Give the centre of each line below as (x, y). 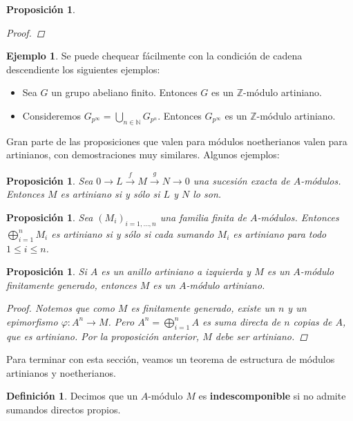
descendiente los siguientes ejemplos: (83, 69)
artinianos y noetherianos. (61, 372)
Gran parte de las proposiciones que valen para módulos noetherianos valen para (177, 141)
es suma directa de (241, 321)
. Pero (121, 321)
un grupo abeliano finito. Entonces (124, 92)
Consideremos (51, 115)
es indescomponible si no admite (272, 396)
